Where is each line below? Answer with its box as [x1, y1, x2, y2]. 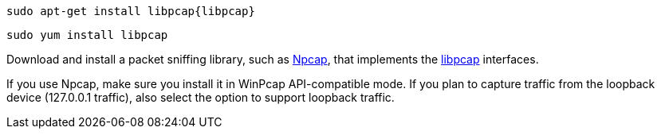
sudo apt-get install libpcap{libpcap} [6, 5, 255, 17]
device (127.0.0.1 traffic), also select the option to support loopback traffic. [6, 91, 395, 104]
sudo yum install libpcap [6, 29, 168, 41]
